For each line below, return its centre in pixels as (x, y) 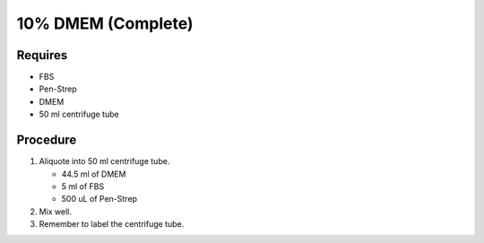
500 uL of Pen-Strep (99, 199)
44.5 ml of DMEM (94, 174)
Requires (42, 55)
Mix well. (55, 212)
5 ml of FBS (83, 186)
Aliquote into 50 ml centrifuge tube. (104, 161)
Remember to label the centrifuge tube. (112, 224)
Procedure (47, 140)
